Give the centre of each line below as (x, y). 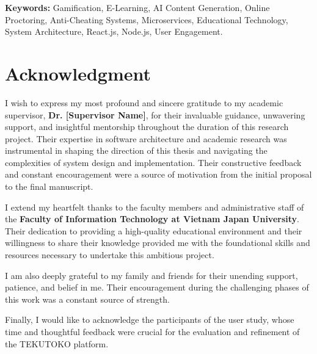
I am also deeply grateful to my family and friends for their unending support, (151, 275)
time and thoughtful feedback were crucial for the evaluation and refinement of (152, 331)
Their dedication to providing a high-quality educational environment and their (154, 230)
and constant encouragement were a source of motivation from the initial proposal (158, 174)
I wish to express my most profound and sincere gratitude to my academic (144, 102)
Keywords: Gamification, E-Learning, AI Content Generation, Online (137, 7)
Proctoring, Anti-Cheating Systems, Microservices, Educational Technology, (147, 19)
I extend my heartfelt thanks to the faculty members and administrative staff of (155, 207)
